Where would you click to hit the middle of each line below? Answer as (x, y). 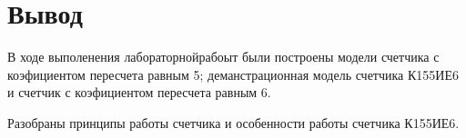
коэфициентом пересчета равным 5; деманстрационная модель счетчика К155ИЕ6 (233, 74)
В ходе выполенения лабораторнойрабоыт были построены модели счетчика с (223, 57)
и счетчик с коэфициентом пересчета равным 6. (139, 92)
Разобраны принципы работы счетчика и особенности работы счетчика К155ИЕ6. (233, 122)
